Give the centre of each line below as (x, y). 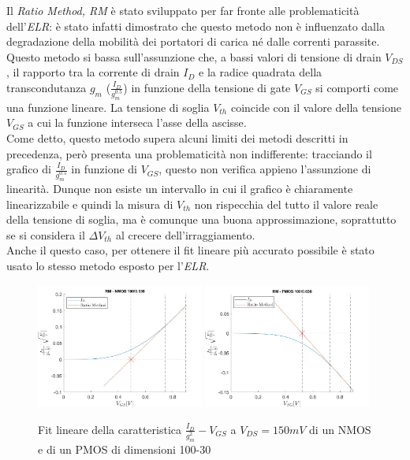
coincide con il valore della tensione (316, 107)
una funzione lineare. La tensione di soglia (108, 107)
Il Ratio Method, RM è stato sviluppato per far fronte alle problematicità (183, 10)
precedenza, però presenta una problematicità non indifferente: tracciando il (189, 153)
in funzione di (104, 169)
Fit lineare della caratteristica (110, 429)
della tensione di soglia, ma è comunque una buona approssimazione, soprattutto (201, 219)
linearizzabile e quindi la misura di (90, 204)
